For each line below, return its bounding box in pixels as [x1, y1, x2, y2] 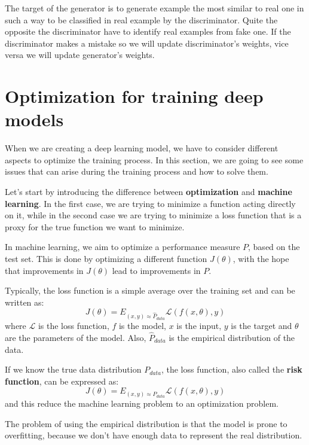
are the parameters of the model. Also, [5, 331, 146, 344]
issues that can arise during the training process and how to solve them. [5, 165, 268, 178]
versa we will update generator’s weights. [5, 48, 155, 61]
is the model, [118, 319, 166, 332]
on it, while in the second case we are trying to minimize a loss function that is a [5, 209, 302, 221]
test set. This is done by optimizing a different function [5, 252, 207, 265]
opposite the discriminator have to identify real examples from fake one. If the [5, 25, 291, 38]
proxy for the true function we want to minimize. [5, 220, 185, 233]
